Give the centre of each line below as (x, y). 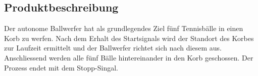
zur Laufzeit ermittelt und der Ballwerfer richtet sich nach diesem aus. (113, 48)
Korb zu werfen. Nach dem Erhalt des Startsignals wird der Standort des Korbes (129, 38)
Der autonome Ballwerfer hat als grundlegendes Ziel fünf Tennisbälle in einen (124, 28)
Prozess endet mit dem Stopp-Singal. (61, 67)
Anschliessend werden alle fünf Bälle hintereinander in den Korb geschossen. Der (129, 57)
